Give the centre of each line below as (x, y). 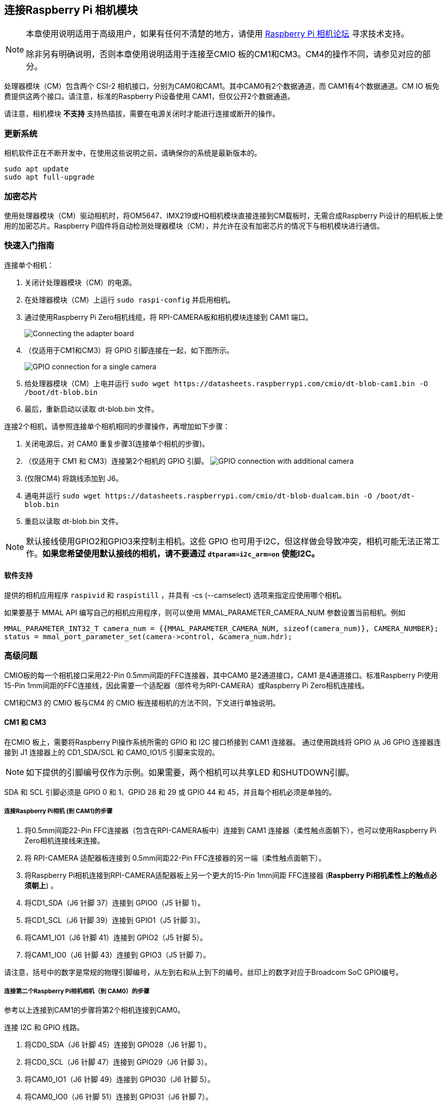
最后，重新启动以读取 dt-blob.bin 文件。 (92, 409)
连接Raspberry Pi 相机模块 (71, 10)
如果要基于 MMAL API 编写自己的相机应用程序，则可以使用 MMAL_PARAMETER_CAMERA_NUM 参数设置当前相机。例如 (205, 612)
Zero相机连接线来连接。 (65, 840)
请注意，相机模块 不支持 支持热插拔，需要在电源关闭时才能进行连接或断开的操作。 (142, 114)
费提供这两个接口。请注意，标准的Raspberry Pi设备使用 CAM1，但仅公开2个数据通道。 (150, 96)
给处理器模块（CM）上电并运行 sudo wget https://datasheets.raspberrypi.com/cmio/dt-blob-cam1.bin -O (226, 383)
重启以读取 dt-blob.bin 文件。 (74, 521)
